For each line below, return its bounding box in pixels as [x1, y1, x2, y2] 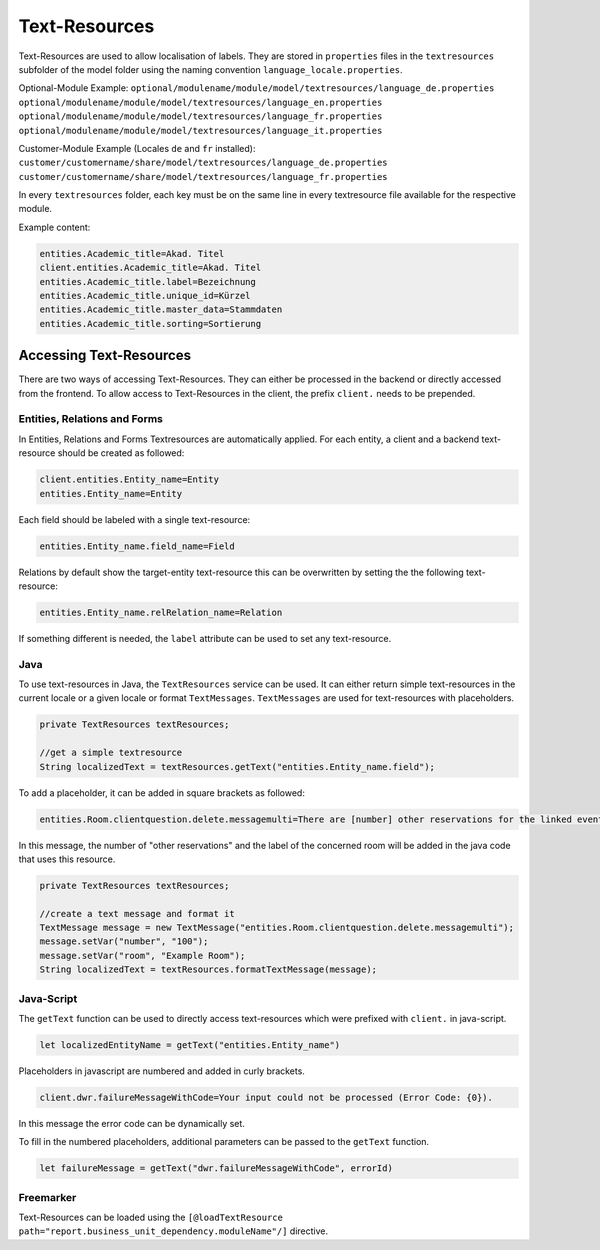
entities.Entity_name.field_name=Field [39, 540, 235, 552]
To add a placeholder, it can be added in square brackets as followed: [18, 786, 305, 799]
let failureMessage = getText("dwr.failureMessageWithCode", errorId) [39, 1163, 394, 1174]
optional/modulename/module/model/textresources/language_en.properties [18, 96, 383, 108]
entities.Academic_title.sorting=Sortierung [39, 318, 262, 329]
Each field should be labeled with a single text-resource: [18, 513, 251, 525]
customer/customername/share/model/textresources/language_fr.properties [18, 171, 389, 182]
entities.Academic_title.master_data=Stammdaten [39, 304, 283, 315]
